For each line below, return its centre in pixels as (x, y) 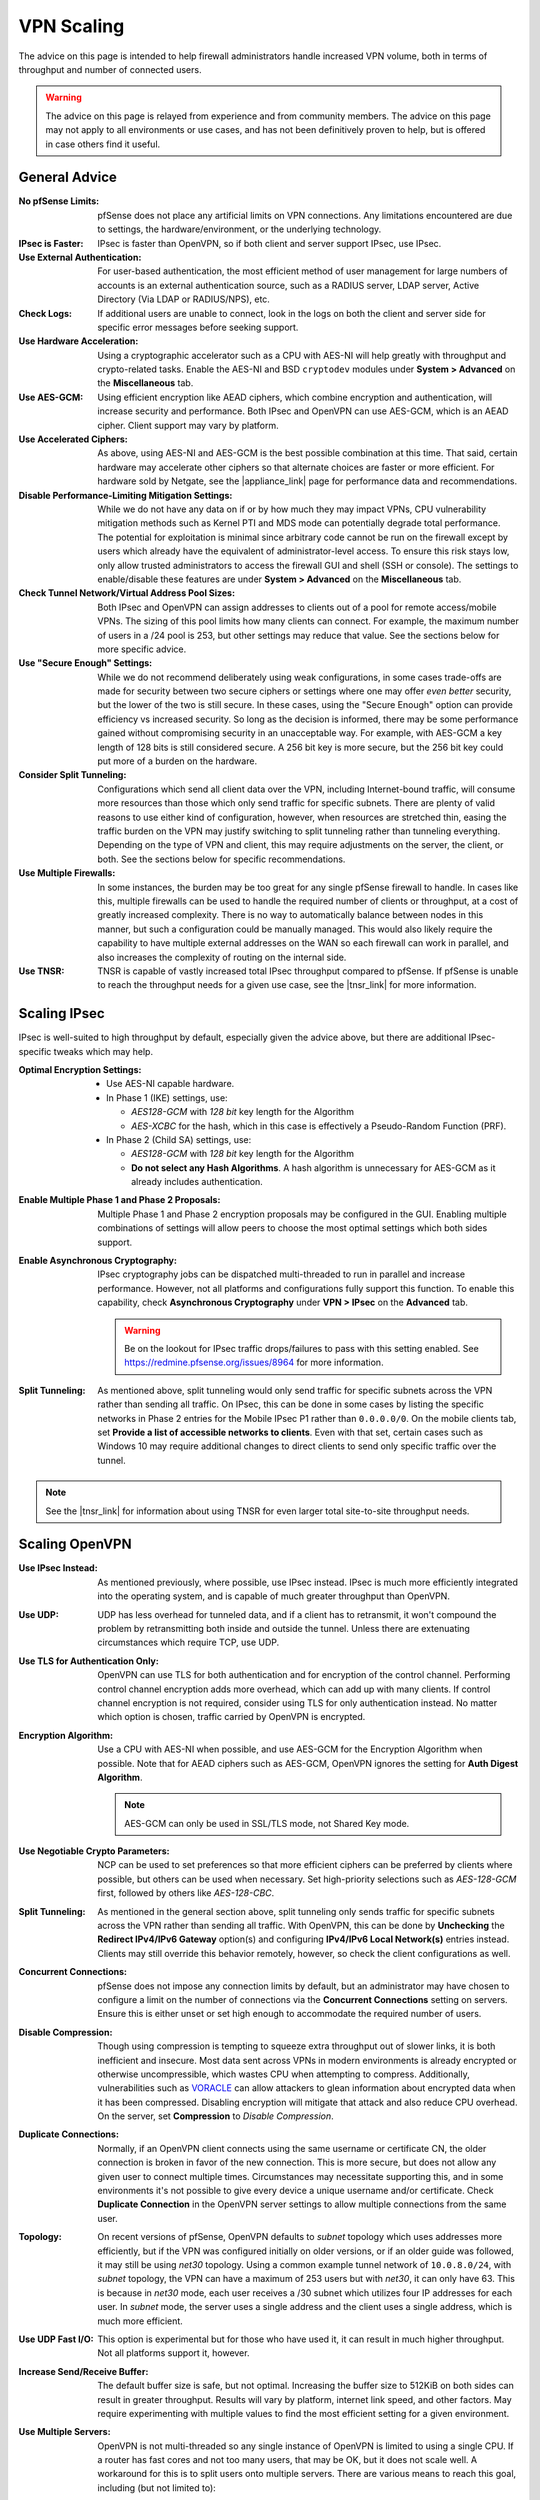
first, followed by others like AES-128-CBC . (186, 1893)
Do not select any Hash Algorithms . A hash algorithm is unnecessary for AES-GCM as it (313, 1167)
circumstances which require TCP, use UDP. (188, 1642)
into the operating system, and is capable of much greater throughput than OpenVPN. (273, 1596)
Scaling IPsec (61, 1013)
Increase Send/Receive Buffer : (83, 2371)
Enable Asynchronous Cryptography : (97, 1261)
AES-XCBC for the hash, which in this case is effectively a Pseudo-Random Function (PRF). (319, 1126)
